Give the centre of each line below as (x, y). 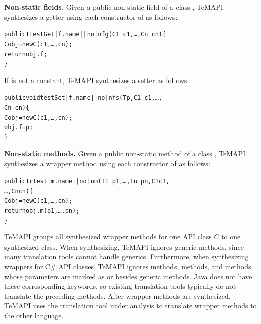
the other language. (34, 315)
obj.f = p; (19, 128)
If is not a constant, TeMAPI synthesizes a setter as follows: (97, 80)
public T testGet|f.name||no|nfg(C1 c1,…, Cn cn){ (85, 34)
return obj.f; (26, 54)
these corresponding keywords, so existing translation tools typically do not (120, 286)
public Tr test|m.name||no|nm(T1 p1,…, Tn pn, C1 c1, (87, 181)
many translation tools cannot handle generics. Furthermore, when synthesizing (126, 256)
